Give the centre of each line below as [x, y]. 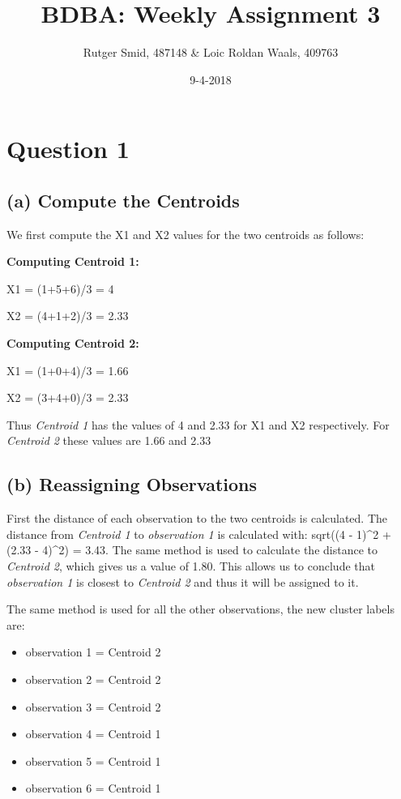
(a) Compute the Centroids [123, 200]
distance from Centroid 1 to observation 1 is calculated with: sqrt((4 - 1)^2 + [199, 534]
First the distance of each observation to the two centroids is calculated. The [197, 518]
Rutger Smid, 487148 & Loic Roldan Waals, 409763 [211, 52]
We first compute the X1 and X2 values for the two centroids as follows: [186, 234]
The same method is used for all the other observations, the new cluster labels [200, 609]
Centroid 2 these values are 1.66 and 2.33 [109, 440]
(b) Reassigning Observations [132, 484]
